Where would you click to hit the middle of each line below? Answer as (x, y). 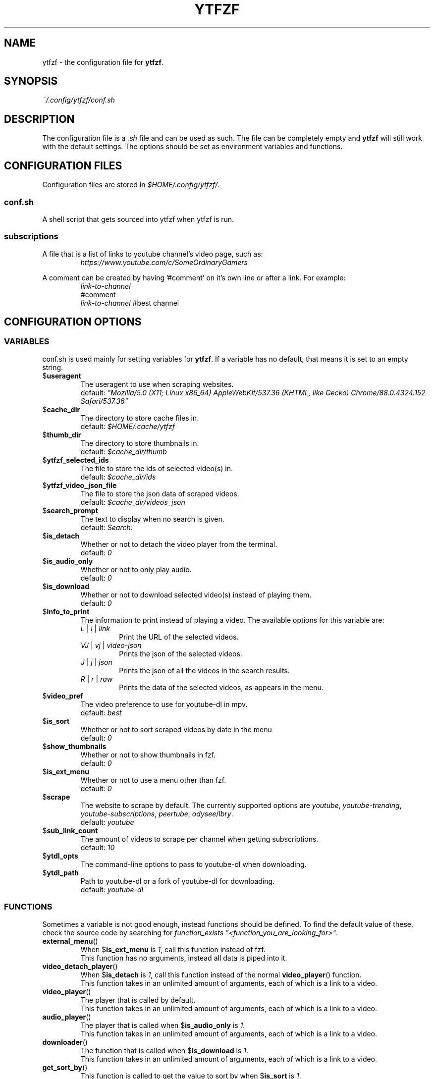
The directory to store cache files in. (140, 418)
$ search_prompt (70, 510)
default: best (101, 712)
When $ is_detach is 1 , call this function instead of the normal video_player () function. (221, 974)
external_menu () (70, 941)
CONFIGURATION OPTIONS (73, 322)
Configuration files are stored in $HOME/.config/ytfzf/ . (131, 185)
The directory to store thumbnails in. (140, 443)
